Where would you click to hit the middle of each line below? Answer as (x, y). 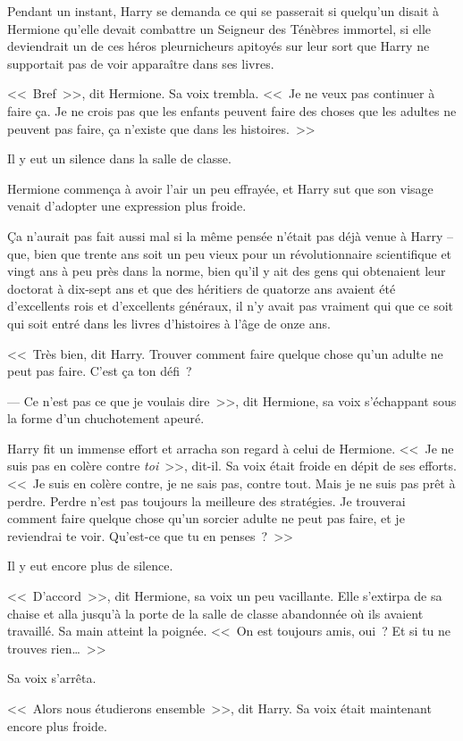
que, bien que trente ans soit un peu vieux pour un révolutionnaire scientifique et (230, 253)
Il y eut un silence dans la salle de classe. (119, 158)
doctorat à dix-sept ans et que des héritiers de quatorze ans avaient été (202, 288)
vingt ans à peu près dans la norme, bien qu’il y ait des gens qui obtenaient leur (227, 271)
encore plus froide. (57, 725)
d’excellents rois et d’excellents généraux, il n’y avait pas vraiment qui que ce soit (231, 306)
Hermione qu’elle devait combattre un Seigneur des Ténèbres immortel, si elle (219, 28)
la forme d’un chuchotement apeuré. (106, 418)
